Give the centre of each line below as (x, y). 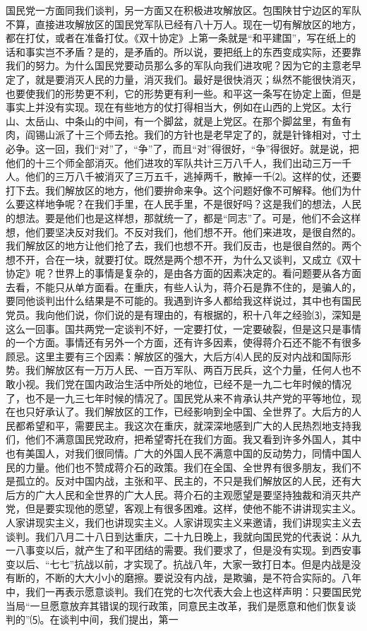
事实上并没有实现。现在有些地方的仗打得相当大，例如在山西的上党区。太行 (179, 107)
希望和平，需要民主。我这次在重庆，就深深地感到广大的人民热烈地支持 (188, 425)
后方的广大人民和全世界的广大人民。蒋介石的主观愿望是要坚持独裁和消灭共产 (183, 494)
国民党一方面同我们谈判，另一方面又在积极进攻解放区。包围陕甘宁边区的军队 (183, 10)
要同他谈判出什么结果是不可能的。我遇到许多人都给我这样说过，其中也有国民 (183, 301)
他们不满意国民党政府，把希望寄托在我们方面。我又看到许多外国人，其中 (193, 439)
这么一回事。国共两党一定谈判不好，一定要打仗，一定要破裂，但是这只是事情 (183, 328)
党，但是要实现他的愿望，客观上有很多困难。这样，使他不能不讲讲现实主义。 (183, 508)
